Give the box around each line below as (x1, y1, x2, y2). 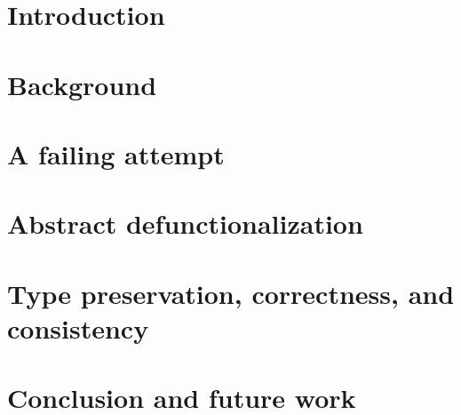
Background (7, 66, 157, 102)
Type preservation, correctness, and (7, 275, 455, 311)
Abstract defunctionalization (7, 205, 363, 242)
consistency (7, 309, 149, 346)
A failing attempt (7, 135, 225, 172)
